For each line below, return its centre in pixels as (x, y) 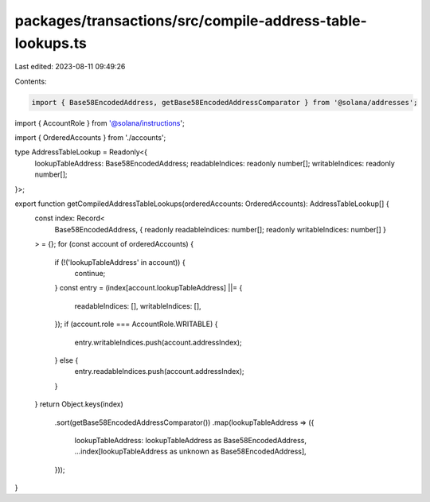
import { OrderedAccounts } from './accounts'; (90, 138)
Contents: (31, 81)
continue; (90, 273)
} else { (66, 360)
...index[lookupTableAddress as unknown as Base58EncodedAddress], (190, 451)
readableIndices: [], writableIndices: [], (138, 305)
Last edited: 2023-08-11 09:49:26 (70, 67)
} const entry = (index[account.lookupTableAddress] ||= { (149, 288)
